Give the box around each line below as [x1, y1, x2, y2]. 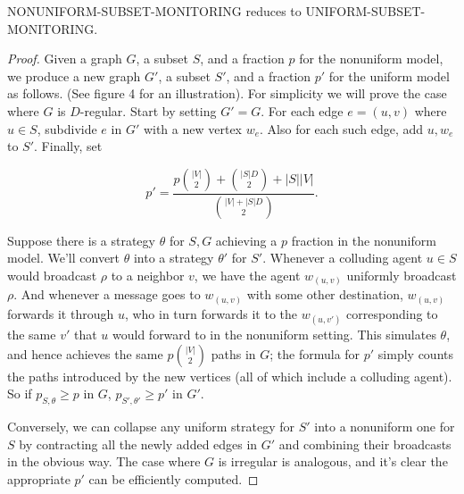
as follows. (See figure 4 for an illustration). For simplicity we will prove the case [7, 84, 447, 103]
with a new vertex [143, 119, 243, 138]
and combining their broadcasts [278, 434, 452, 453]
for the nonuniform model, [299, 49, 443, 68]
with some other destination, [246, 285, 403, 304]
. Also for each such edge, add [260, 119, 424, 138]
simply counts [377, 344, 453, 363]
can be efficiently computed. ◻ [88, 469, 259, 488]
